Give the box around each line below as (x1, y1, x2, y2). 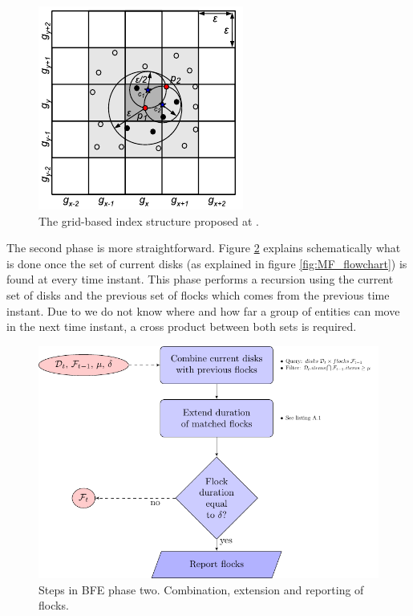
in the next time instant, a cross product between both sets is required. (6, 318, 357, 335)
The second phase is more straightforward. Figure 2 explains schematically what (6, 239, 401, 256)
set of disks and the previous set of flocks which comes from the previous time (6, 286, 390, 303)
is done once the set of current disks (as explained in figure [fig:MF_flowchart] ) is (6, 255, 407, 271)
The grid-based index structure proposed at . (38, 212, 259, 229)
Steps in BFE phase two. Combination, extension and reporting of (38, 581, 364, 598)
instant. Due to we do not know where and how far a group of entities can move (6, 302, 400, 319)
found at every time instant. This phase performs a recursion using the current (6, 271, 394, 288)
